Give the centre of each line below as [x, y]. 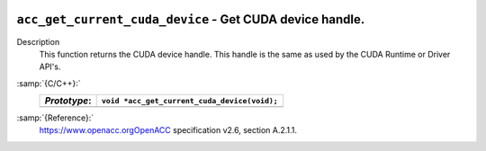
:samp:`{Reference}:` [55, 118]
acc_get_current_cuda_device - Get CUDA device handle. [191, 19]
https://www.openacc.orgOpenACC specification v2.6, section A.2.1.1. [168, 130]
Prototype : [68, 101]
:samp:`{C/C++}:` [49, 83]
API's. [50, 67]
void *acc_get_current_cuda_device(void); [189, 100]
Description [38, 41]
